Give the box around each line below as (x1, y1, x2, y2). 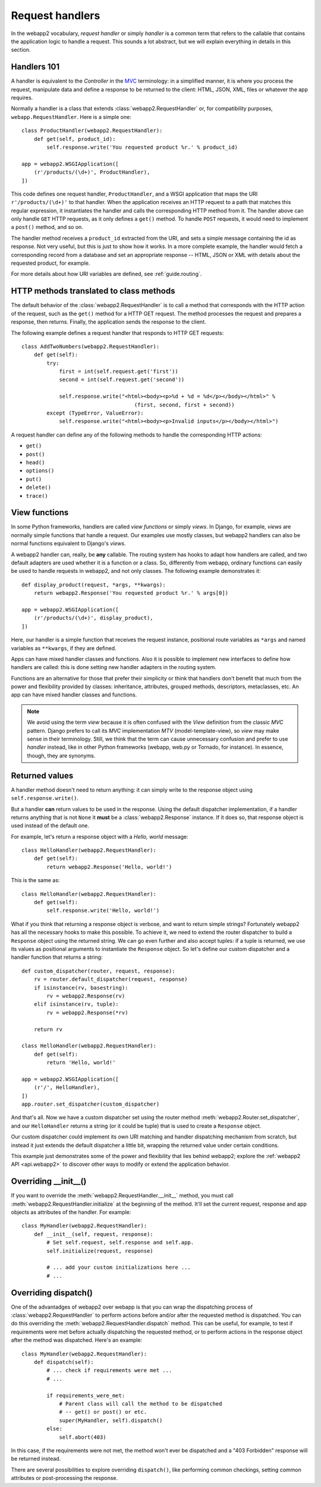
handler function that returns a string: (11, 953, 103, 961)
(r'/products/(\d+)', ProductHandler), (33, 169, 150, 175)
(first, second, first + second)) (134, 401, 235, 408)
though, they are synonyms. (27, 752, 96, 759)
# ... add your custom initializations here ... (46, 1264, 191, 1271)
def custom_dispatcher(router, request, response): (21, 967, 175, 974)
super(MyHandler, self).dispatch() (59, 1417, 163, 1424)
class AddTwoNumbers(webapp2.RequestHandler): (21, 343, 160, 350)
